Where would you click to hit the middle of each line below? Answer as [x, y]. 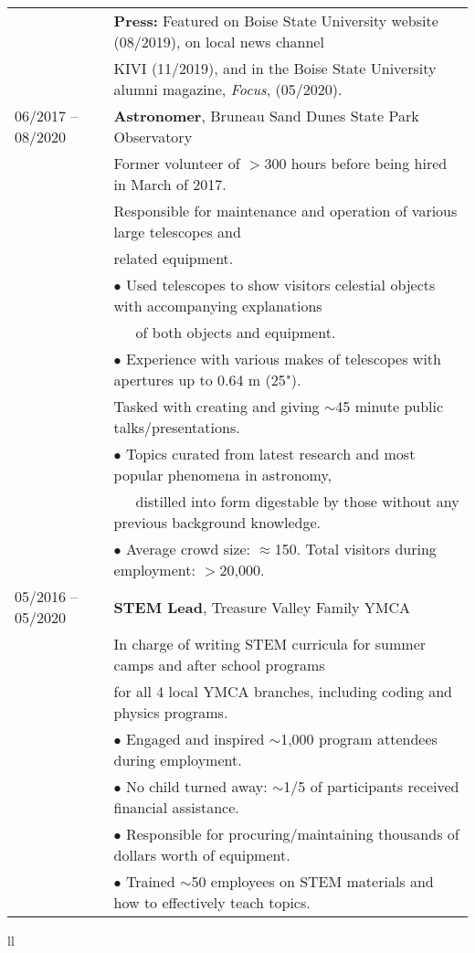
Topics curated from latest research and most [270, 454]
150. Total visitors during [355, 549]
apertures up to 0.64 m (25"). [207, 380]
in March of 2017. [170, 184]
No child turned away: [196, 786]
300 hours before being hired [356, 163]
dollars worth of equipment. [202, 855]
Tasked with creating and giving [216, 406]
